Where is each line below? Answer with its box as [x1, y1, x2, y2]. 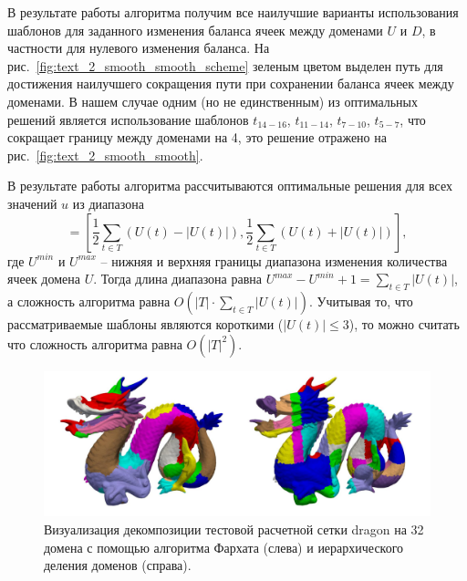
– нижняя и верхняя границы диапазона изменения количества [100, 251, 448, 270]
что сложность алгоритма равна [7, 334, 182, 353]
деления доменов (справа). [44, 555, 192, 575]
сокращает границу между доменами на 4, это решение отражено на [7, 128, 387, 147]
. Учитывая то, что [308, 291, 413, 310]
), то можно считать [348, 314, 460, 333]
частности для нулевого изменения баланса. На [7, 38, 270, 57]
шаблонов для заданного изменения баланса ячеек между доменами [7, 20, 383, 39]
